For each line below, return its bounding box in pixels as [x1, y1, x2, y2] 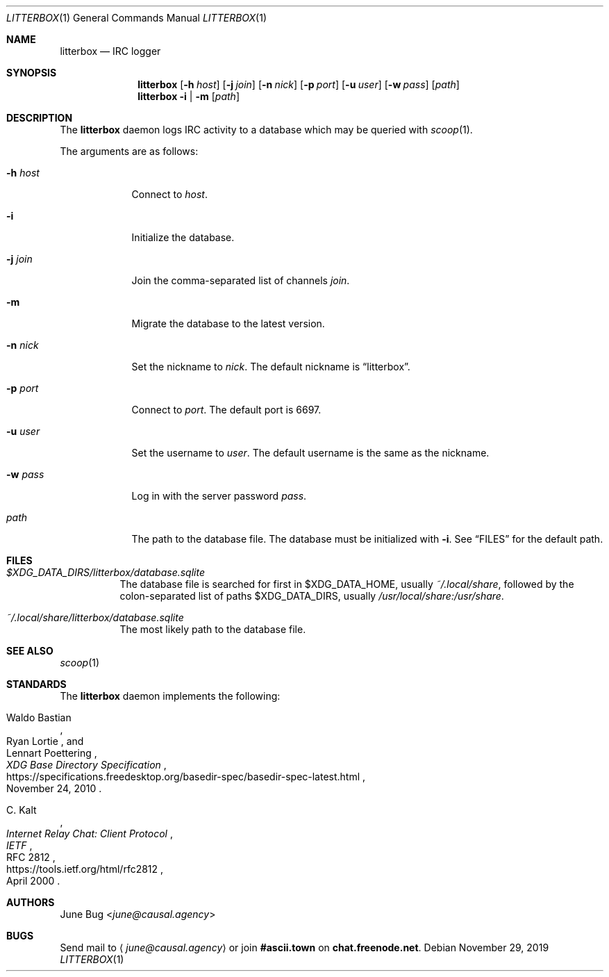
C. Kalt [6, 804, 37, 816]
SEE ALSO [6, 645, 53, 657]
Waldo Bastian [6, 712, 72, 723]
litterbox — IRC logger [60, 45, 161, 57]
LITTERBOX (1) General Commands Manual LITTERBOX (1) [6, 12, 267, 24]
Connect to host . [131, 188, 208, 200]
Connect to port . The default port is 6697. [131, 404, 322, 416]
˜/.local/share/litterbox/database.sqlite [6, 611, 184, 623]
